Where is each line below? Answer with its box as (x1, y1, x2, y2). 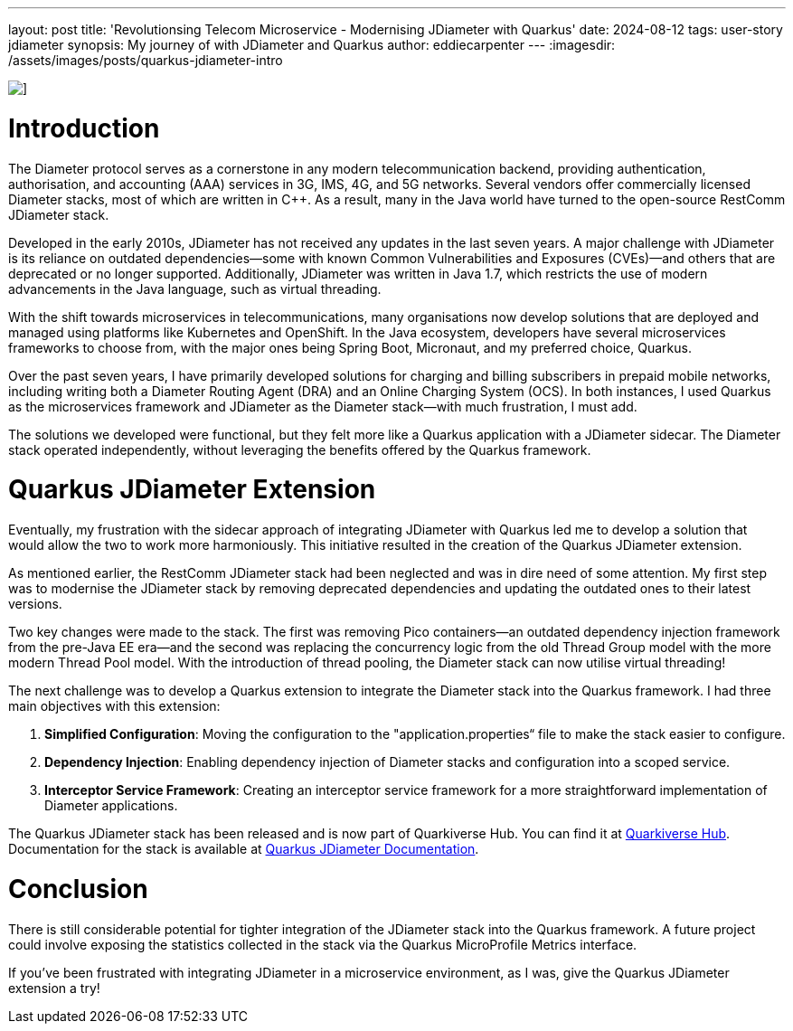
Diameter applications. (44, 798, 178, 813)
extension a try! (8, 979, 100, 996)
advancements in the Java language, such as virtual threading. (8, 280, 382, 297)
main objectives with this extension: (8, 698, 221, 714)
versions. (8, 596, 62, 611)
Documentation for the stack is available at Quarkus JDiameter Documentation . (8, 841, 479, 856)
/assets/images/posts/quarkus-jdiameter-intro (8, 52, 283, 68)
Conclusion (8, 873, 148, 904)
